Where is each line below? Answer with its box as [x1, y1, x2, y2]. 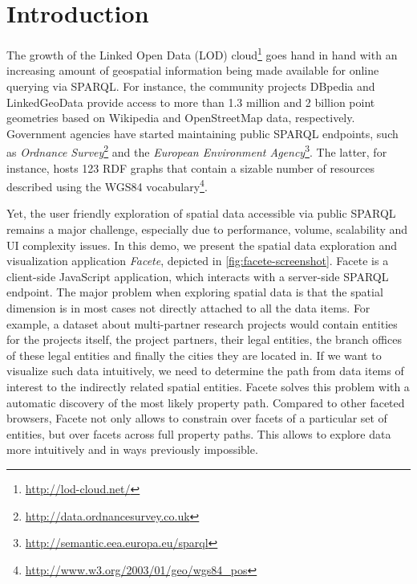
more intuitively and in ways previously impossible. [6, 441, 258, 458]
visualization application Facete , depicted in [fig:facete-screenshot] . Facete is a [6, 252, 389, 269]
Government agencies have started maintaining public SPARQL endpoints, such [6, 125, 399, 141]
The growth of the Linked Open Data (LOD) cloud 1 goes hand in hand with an [6, 44, 398, 63]
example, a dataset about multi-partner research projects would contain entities [6, 315, 398, 332]
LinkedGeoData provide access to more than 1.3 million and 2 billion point [6, 93, 375, 110]
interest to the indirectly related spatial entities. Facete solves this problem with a [6, 378, 410, 394]
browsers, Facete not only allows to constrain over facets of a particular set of [6, 410, 387, 427]
